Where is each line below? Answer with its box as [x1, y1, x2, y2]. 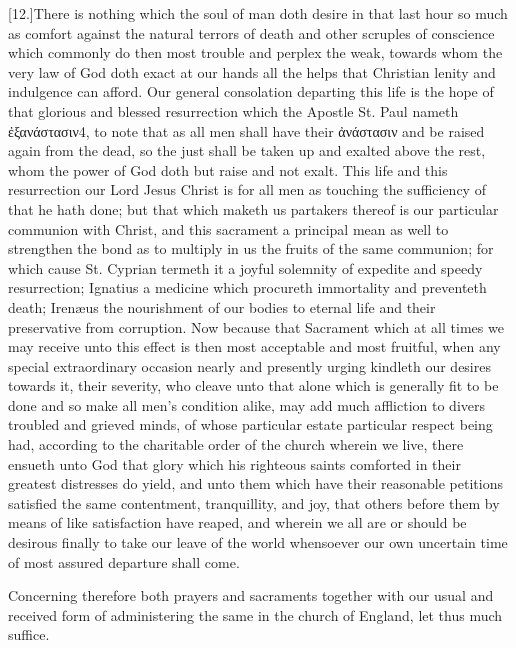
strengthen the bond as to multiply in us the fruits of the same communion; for [8, 238, 494, 259]
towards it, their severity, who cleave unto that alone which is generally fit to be [8, 375, 499, 396]
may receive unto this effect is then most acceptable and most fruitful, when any [8, 336, 501, 357]
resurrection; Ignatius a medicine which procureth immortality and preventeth [8, 277, 487, 298]
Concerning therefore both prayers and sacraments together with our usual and [8, 585, 494, 606]
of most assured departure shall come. [8, 551, 240, 572]
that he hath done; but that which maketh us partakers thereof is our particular [8, 198, 499, 219]
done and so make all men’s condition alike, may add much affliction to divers [8, 394, 486, 415]
